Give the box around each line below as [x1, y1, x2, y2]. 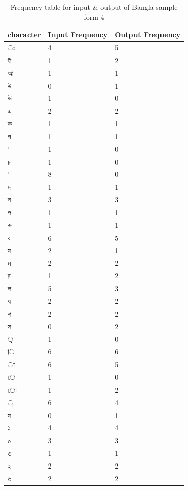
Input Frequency [48, 29, 108, 40]
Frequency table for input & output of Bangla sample [10, 2, 178, 12]
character [8, 29, 41, 40]
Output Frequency [115, 29, 181, 40]
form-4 [84, 11, 104, 22]
